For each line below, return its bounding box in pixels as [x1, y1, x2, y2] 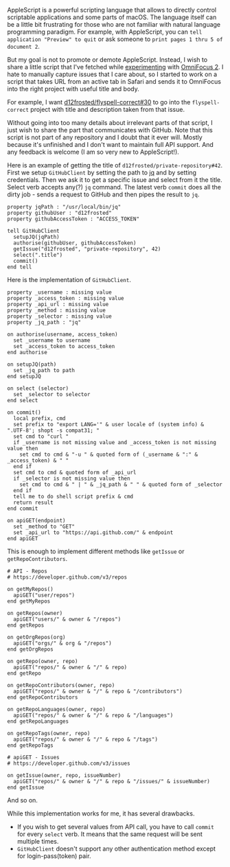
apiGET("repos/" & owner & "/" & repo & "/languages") [13, 712, 174, 719]
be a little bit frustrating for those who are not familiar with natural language [7, 21, 221, 28]
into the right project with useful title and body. [7, 85, 139, 93]
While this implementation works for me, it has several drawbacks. [7, 809, 195, 818]
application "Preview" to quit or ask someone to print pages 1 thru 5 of [7, 35, 223, 43]
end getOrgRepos [7, 646, 54, 653]
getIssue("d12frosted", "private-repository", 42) [13, 246, 161, 253]
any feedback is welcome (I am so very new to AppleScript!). [7, 148, 180, 156]
